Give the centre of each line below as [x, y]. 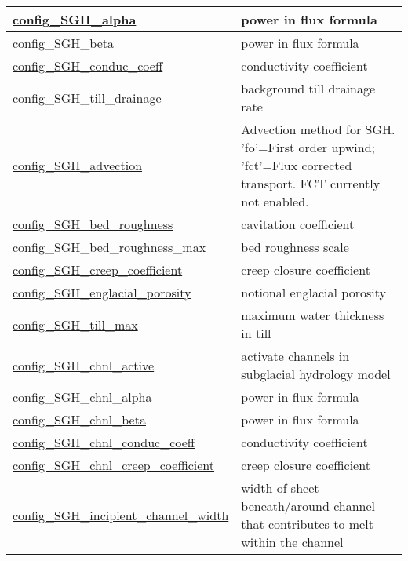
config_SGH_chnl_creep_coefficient [114, 465]
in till [256, 333]
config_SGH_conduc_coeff [88, 66]
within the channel [292, 542]
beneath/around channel [308, 506]
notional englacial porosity [313, 292]
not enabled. [275, 201]
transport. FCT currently [311, 183]
